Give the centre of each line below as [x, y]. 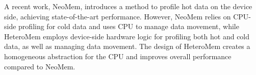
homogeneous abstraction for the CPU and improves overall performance [118, 56]
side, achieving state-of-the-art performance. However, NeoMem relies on [118, 16]
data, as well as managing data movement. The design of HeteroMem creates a [127, 46]
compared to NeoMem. [40, 66]
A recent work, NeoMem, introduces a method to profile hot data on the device [128, 6]
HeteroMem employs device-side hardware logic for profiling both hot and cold [127, 36]
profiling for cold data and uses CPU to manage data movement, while [129, 26]
